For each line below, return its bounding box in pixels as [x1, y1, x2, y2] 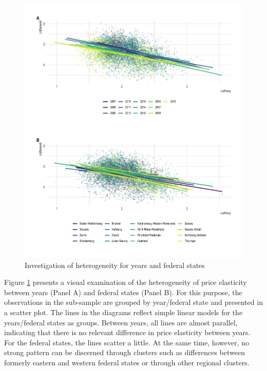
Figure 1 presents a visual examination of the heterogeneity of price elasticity [4, 277, 247, 287]
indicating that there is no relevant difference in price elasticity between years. [4, 327, 251, 338]
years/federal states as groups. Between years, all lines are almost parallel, [4, 317, 238, 327]
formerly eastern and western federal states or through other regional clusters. [4, 357, 250, 367]
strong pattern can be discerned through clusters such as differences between [4, 347, 245, 358]
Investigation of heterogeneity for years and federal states [25, 259, 205, 270]
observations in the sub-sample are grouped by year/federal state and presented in [4, 297, 263, 307]
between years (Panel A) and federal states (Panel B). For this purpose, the [4, 286, 242, 297]
